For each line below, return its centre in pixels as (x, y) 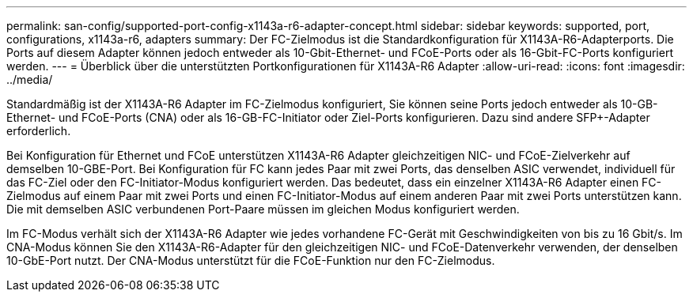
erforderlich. (39, 131)
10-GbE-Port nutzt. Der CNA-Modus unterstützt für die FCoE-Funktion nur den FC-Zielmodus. (251, 260)
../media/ (30, 79)
